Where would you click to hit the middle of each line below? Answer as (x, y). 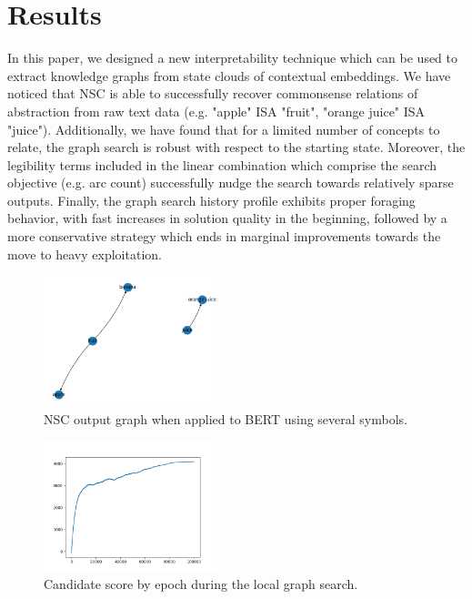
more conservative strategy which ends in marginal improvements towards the (224, 236)
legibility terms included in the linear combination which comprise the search (222, 164)
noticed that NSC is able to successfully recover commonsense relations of (213, 93)
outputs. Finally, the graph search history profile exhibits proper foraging (211, 200)
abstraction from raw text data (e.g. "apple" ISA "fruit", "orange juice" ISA (216, 111)
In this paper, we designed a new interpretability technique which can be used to (233, 58)
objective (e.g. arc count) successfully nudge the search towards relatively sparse (231, 183)
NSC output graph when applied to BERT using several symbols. (226, 418)
